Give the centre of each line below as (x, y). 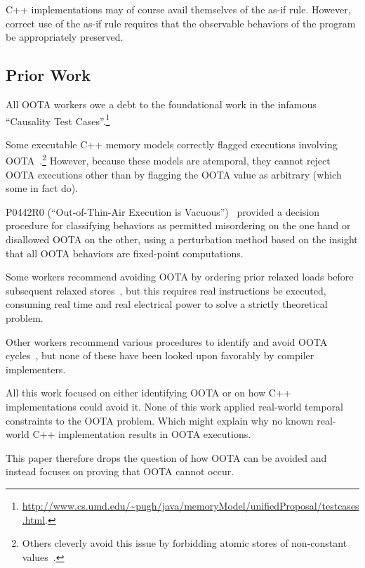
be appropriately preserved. (65, 37)
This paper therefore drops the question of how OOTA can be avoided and (166, 457)
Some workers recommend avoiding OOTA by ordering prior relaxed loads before (180, 277)
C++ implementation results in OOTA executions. (142, 434)
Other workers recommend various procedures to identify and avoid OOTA (167, 341)
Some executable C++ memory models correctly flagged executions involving (172, 144)
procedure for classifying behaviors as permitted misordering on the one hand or (178, 225)
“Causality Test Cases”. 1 (58, 120)
